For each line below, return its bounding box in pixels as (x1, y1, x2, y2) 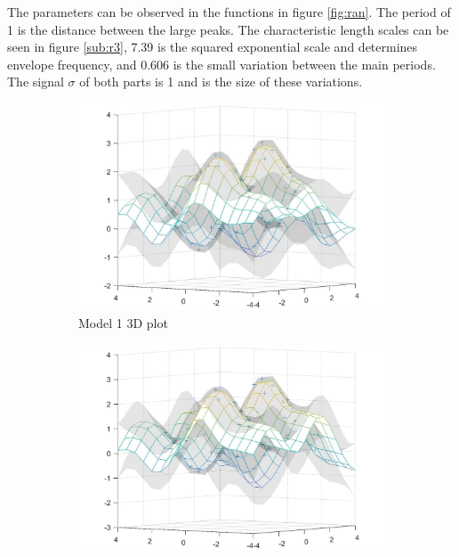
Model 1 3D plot (78, 314, 168, 332)
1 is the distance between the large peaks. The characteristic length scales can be (7, 20, 449, 38)
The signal (7, 72, 64, 91)
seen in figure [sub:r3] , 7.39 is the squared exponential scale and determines (7, 37, 418, 56)
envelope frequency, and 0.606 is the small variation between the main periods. (7, 54, 436, 73)
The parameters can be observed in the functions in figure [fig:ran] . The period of (7, 3, 451, 20)
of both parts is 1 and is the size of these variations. (79, 72, 363, 91)
